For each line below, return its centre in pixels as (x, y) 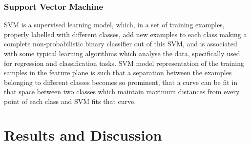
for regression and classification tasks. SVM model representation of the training (124, 63)
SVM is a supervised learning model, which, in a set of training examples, (114, 25)
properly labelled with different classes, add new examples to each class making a (125, 34)
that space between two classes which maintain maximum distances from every (122, 92)
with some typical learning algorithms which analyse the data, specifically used (122, 53)
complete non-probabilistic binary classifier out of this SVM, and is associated (121, 44)
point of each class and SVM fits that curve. (70, 101)
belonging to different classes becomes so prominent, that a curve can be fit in (121, 82)
